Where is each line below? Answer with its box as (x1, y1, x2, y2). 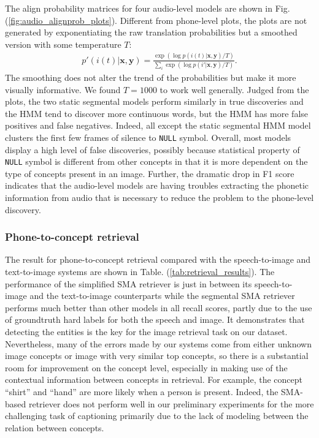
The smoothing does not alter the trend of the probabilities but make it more (5, 70, 296, 83)
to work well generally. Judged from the (159, 83, 309, 96)
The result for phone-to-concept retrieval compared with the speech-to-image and (5, 253, 311, 266)
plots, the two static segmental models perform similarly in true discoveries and (5, 95, 304, 108)
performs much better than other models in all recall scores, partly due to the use (5, 301, 312, 314)
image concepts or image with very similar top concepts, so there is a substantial (5, 349, 309, 362)
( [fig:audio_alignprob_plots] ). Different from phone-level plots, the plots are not (5, 13, 307, 26)
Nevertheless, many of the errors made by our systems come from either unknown (5, 337, 312, 350)
